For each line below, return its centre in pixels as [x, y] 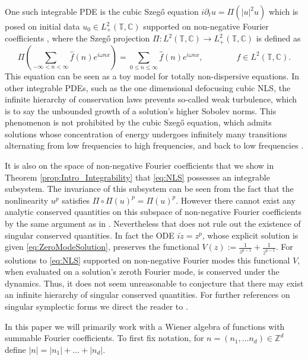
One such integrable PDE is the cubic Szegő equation [102, 11]
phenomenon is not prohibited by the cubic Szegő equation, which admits [138, 122]
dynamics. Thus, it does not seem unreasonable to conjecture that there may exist [154, 283]
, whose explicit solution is [250, 235]
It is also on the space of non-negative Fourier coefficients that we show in [139, 165]
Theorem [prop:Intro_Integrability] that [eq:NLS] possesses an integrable [137, 177]
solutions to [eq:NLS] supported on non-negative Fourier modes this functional [147, 260]
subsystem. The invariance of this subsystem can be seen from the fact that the [149, 189]
